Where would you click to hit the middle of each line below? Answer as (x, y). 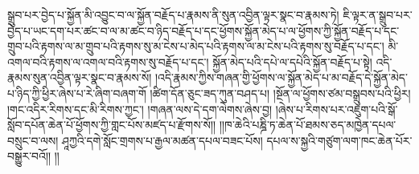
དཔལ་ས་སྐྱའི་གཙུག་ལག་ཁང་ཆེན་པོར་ (339, 140)
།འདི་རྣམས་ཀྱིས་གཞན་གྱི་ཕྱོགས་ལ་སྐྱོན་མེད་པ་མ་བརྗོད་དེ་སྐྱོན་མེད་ (281, 77)
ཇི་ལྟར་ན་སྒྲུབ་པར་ (378, 14)
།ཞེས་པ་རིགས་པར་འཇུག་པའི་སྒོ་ (337, 109)
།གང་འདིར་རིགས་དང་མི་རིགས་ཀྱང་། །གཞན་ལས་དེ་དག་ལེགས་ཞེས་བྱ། (140, 109)
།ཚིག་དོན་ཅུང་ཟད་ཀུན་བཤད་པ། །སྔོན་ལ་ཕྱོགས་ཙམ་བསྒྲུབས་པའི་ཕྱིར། (280, 93)
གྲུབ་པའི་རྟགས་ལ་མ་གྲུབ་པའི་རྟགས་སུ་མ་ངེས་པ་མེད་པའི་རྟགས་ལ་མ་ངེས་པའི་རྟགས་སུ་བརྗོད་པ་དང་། (196, 46)
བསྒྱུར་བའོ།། (29, 156)
